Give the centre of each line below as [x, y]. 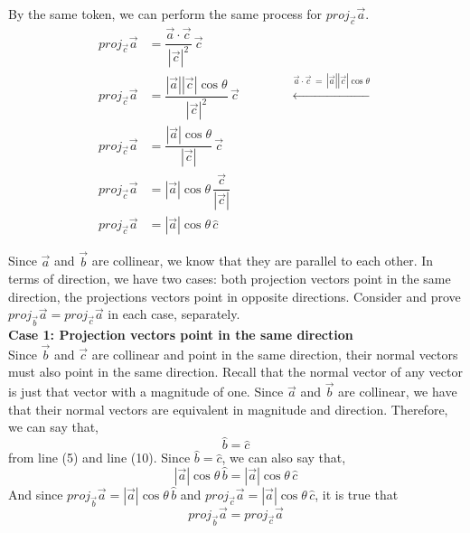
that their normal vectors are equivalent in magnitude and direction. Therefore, [228, 409]
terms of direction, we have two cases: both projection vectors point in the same [230, 279]
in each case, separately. [174, 314]
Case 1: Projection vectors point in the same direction [181, 335]
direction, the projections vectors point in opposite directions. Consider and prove [235, 296]
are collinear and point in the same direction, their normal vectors [275, 354]
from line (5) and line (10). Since [99, 458]
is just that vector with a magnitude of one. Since [146, 392]
